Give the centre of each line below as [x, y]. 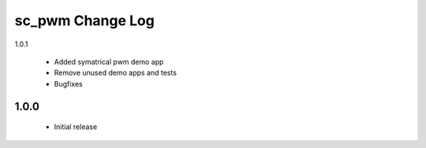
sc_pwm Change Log [85, 20]
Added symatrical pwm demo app [109, 61]
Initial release [76, 127]
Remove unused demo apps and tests [116, 73]
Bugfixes [68, 83]
